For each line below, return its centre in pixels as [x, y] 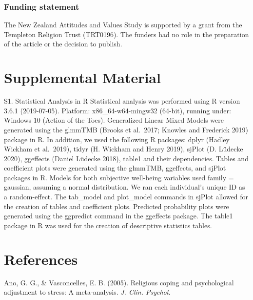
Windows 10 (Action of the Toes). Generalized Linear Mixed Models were [114, 120]
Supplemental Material [82, 77]
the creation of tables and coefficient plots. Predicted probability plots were [117, 206]
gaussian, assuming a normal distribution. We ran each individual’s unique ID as [125, 187]
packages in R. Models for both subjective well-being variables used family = [119, 177]
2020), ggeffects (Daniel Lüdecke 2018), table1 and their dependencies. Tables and [126, 158]
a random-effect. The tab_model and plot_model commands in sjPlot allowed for [126, 197]
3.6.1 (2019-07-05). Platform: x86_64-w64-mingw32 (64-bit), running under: [117, 110]
